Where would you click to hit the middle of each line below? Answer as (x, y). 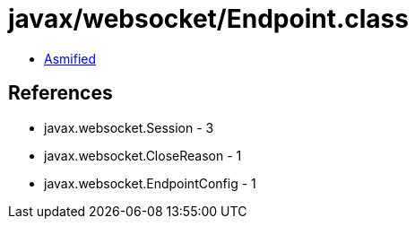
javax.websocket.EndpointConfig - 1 (150, 183)
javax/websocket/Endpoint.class (208, 19)
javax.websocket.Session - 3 (129, 127)
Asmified (70, 58)
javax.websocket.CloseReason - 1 (143, 155)
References (61, 93)
